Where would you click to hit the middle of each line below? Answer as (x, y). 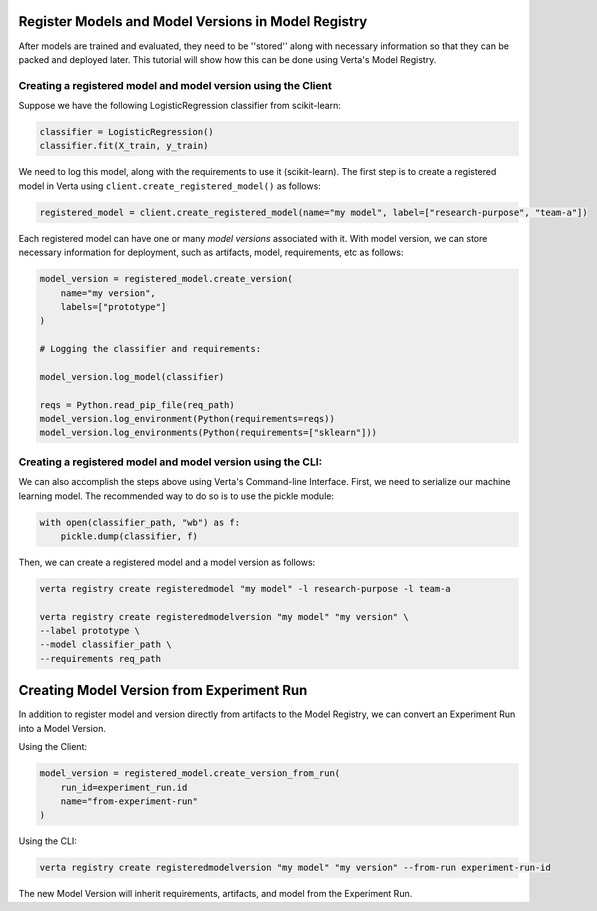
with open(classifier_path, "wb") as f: (139, 522)
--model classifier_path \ (105, 644)
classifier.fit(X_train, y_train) (124, 146)
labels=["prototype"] (113, 306)
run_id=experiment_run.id (124, 787)
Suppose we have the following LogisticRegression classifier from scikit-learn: (180, 106)
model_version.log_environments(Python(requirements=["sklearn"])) (208, 433)
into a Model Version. (62, 728)
